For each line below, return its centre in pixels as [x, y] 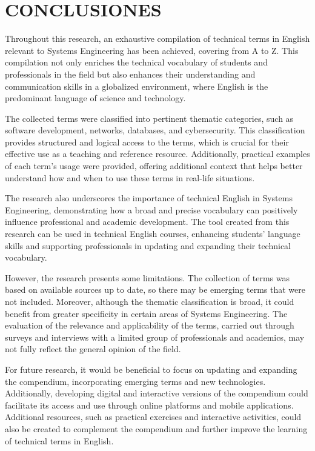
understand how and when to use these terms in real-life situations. [130, 177]
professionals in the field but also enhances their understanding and [130, 74]
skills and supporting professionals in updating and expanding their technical [148, 245]
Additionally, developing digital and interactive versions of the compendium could [157, 393]
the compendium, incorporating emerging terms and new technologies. [135, 381]
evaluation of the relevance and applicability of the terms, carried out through [150, 325]
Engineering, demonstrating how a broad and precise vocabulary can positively [151, 209]
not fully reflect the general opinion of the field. [93, 349]
